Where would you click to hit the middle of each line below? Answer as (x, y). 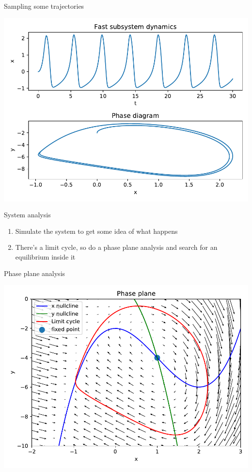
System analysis (27, 215)
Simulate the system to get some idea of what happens (96, 231)
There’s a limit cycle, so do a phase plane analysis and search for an (116, 247)
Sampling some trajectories (44, 6)
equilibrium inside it (45, 256)
